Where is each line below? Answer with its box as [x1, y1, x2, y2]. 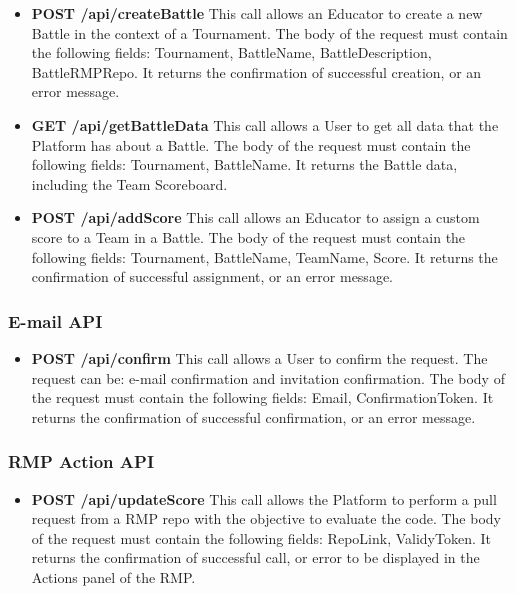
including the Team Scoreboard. [31, 173, 228, 194]
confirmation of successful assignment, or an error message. [31, 266, 393, 287]
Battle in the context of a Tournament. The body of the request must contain [31, 22, 508, 43]
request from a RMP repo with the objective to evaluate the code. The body [31, 508, 501, 529]
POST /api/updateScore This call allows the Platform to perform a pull [31, 488, 497, 509]
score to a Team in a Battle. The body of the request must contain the [31, 226, 466, 247]
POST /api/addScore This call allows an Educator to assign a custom [31, 207, 480, 228]
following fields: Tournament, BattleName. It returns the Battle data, [31, 154, 458, 175]
